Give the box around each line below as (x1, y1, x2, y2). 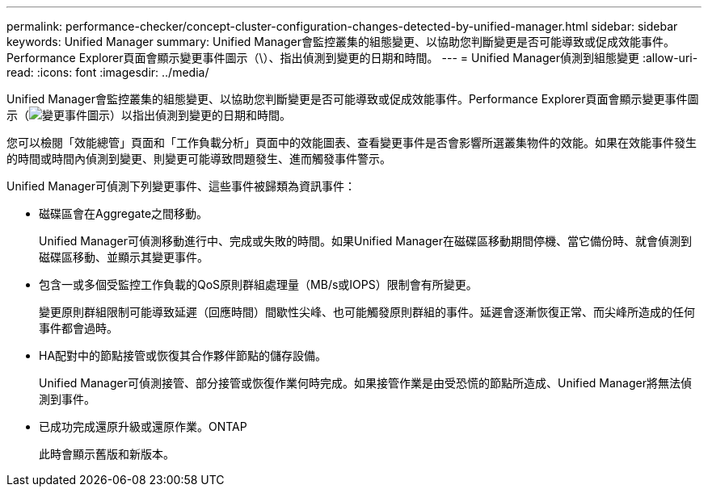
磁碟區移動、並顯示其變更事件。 (39, 250, 209, 264)
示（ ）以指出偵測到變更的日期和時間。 (6, 108, 291, 122)
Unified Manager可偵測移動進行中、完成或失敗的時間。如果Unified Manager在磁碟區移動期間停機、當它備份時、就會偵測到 (39, 234, 692, 248)
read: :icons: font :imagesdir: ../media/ (6, 65, 209, 79)
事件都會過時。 (39, 321, 118, 335)
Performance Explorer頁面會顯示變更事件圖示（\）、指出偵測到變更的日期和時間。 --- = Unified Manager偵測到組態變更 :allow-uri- (6, 51, 698, 65)
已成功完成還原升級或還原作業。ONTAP (39, 420, 247, 433)
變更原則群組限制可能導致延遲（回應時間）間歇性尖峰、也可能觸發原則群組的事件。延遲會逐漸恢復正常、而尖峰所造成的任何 (39, 305, 695, 319)
